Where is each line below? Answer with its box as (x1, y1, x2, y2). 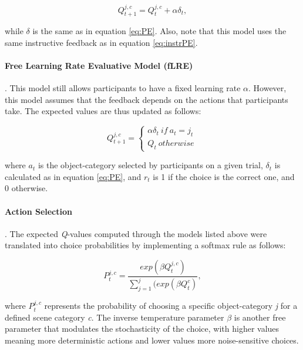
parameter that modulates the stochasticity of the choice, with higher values (5, 322, 280, 335)
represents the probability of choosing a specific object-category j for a (44, 299, 298, 312)
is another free (234, 311, 286, 323)
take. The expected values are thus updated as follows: (5, 105, 201, 117)
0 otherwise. (5, 182, 48, 194)
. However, (248, 82, 287, 94)
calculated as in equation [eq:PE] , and (5, 170, 142, 182)
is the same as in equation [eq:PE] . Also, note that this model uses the (32, 25, 287, 37)
